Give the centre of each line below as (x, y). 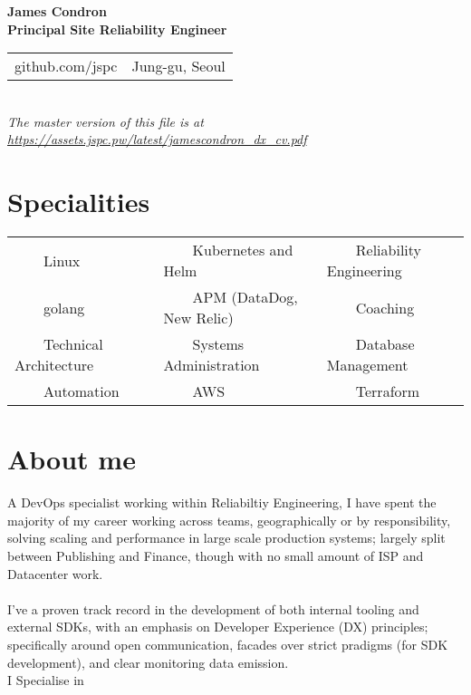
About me (72, 459)
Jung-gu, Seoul (178, 66)
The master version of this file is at (106, 121)
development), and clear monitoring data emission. (148, 662)
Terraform (388, 391)
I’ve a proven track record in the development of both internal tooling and (213, 608)
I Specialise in (46, 680)
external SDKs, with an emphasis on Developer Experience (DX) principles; (218, 627)
